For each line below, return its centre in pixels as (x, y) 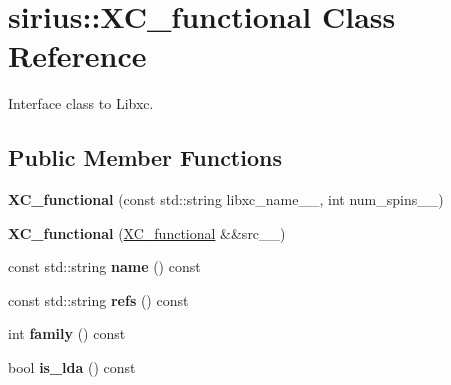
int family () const (67, 333)
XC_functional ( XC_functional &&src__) (147, 232)
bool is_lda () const (72, 367)
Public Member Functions (145, 157)
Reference (77, 55)
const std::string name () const (104, 266)
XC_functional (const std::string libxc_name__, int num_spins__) (226, 199)
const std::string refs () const (98, 299)
